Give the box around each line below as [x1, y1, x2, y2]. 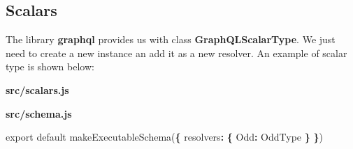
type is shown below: [6, 59, 94, 74]
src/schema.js [6, 106, 72, 120]
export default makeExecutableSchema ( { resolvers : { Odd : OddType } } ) [6, 130, 323, 144]
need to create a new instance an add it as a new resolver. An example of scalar [6, 45, 347, 60]
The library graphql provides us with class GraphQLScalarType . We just [6, 32, 336, 47]
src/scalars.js [6, 82, 69, 97]
